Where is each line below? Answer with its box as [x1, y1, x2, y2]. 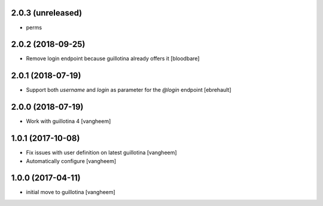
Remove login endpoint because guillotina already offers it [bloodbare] [26, 55, 200, 62]
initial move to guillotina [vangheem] [26, 189, 116, 196]
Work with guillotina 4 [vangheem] [26, 118, 111, 125]
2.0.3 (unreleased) [11, 8, 83, 18]
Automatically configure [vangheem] [26, 157, 117, 164]
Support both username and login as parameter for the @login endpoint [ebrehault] [26, 87, 231, 94]
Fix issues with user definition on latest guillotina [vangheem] [26, 149, 177, 156]
